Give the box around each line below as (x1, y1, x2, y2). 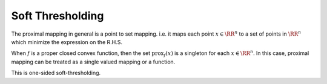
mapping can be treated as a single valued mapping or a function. (11, 58, 176, 65)
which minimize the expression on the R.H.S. (11, 38, 122, 45)
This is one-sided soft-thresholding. (11, 69, 101, 77)
